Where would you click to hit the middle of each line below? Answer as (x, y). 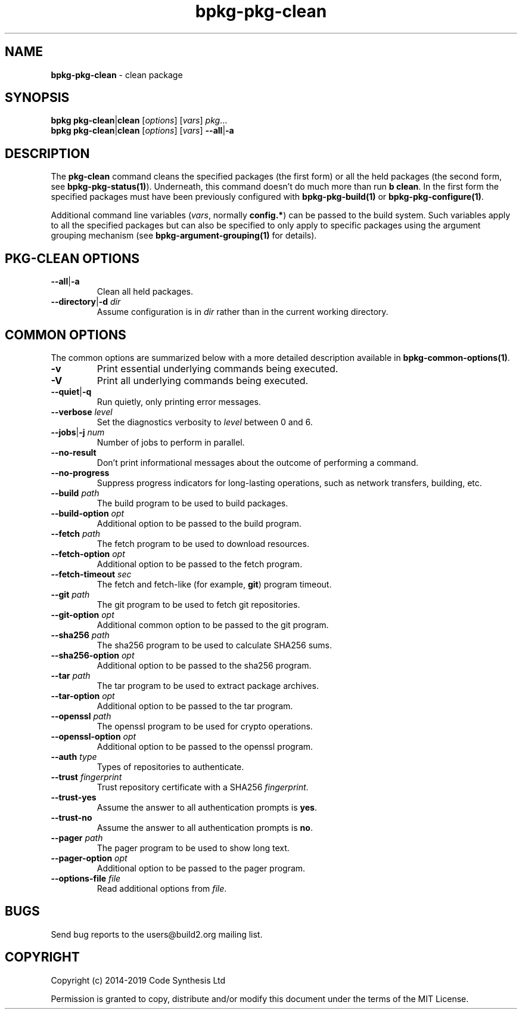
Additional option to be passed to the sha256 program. (204, 665)
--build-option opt (88, 513)
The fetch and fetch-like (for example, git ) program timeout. (214, 584)
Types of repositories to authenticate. (170, 766)
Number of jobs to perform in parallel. (171, 442)
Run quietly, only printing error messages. (179, 401)
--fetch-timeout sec (91, 574)
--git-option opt (83, 614)
